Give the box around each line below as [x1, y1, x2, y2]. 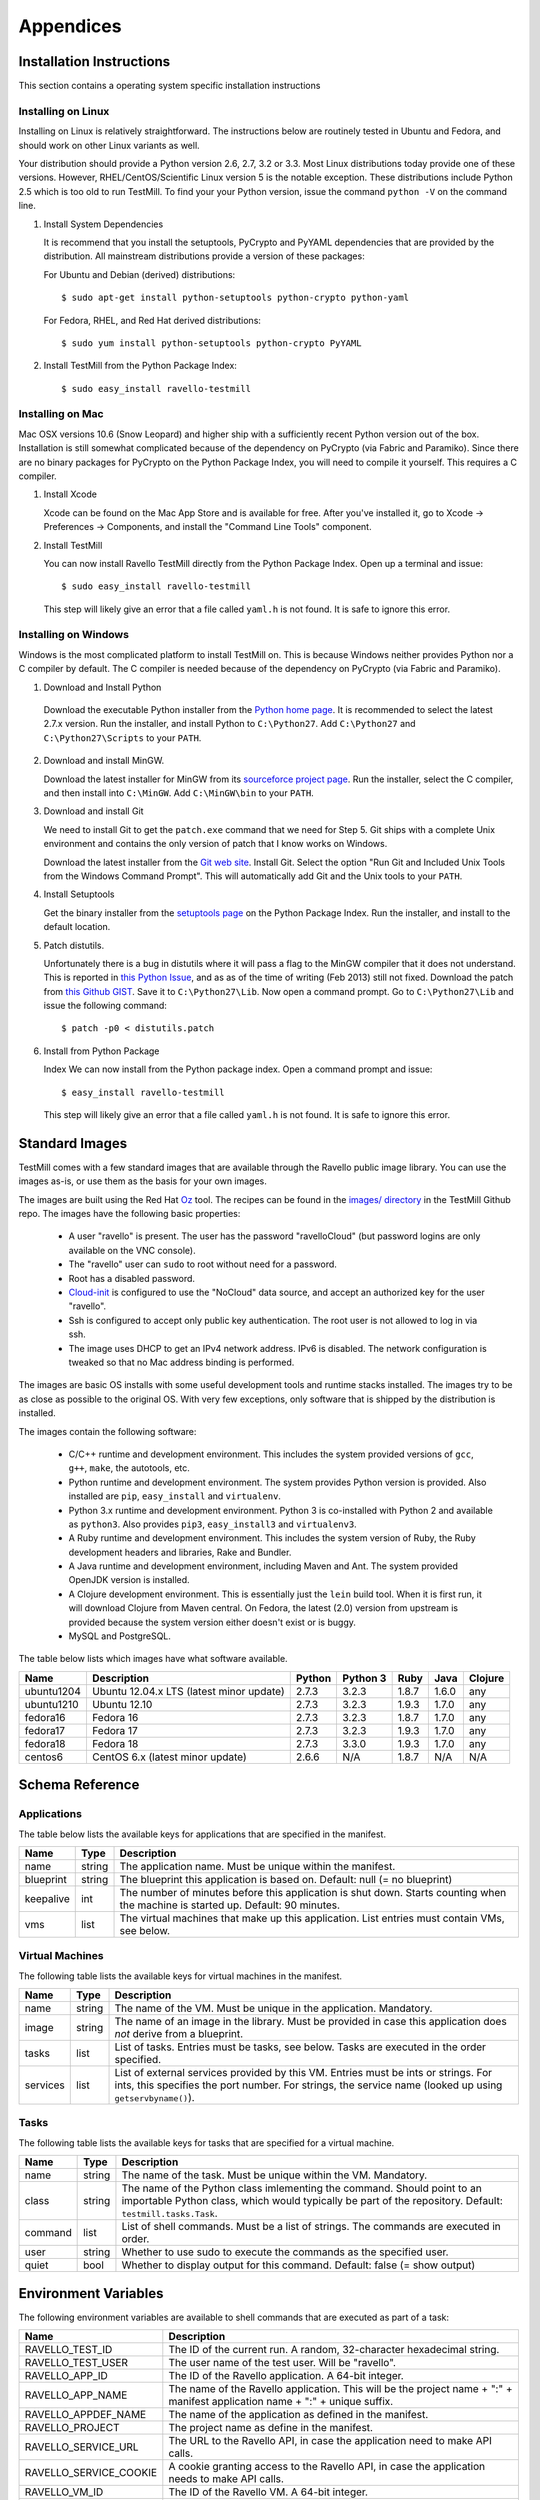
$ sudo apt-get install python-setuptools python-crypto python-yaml [61, 292, 410, 304]
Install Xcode [43, 488, 97, 500]
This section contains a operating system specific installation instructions [18, 80, 321, 92]
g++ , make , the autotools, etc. [68, 1462, 190, 1474]
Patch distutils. [43, 939, 105, 951]
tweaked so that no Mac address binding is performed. [68, 1356, 295, 1368]
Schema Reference [18, 1776, 140, 1794]
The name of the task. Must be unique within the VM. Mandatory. [121, 2168, 428, 2182]
